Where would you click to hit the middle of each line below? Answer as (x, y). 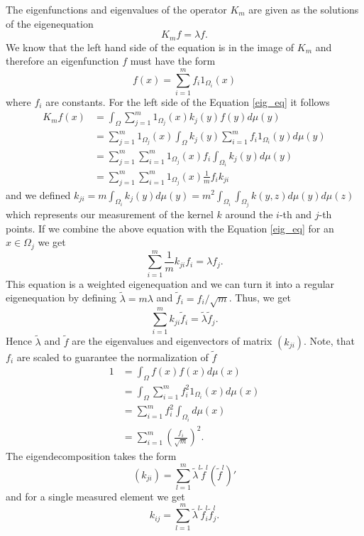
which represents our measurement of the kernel (110, 214)
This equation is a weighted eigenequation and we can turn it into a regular (170, 283)
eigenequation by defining (61, 298)
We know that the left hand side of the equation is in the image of (150, 47)
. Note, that (330, 341)
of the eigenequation (50, 23)
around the (249, 214)
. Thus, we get (260, 298)
